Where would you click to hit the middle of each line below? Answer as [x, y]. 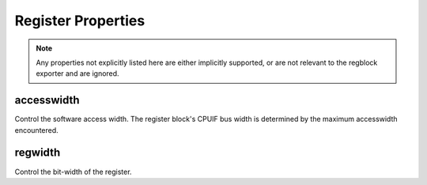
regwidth [38, 153]
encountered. [36, 130]
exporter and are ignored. [77, 74]
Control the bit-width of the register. [73, 172]
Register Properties [80, 21]
